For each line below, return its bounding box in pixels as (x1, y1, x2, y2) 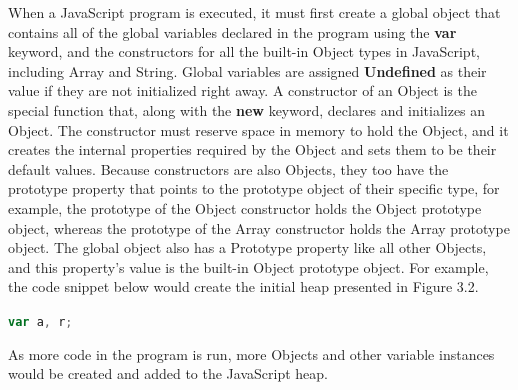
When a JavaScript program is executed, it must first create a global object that (8, 2, 501, 22)
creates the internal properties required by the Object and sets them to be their (8, 139, 497, 160)
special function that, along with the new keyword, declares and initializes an (8, 99, 486, 120)
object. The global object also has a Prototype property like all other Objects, (8, 237, 487, 258)
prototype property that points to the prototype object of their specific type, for (8, 178, 500, 199)
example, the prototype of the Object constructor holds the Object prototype (8, 197, 482, 218)
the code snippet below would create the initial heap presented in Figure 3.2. (8, 276, 479, 297)
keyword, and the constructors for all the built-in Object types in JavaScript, (8, 41, 480, 62)
